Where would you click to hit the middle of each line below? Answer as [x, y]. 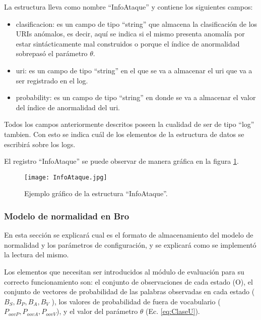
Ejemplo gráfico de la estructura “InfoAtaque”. [96, 193]
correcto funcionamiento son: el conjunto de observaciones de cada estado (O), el [128, 281]
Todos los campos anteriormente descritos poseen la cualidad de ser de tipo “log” [129, 124]
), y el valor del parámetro [97, 311]
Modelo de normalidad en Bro [67, 216]
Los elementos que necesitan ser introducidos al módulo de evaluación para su [124, 271]
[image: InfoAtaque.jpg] [66, 177]
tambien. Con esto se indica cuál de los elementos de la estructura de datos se [124, 134]
